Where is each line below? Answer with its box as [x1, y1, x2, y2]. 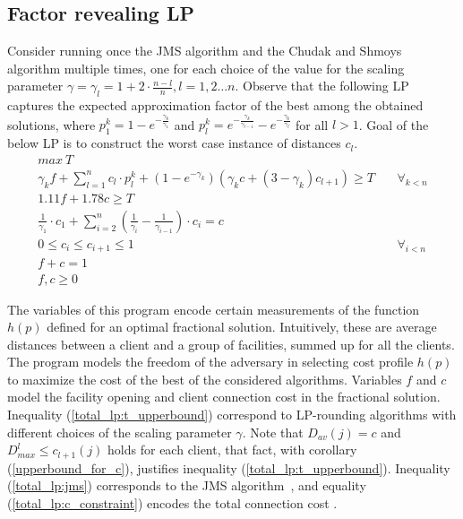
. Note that [242, 422, 304, 441]
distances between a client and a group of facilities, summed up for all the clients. [7, 334, 455, 353]
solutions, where [7, 115, 96, 134]
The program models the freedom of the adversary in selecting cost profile [7, 352, 414, 371]
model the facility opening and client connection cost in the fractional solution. [7, 387, 441, 406]
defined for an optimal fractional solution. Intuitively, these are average [47, 317, 437, 336]
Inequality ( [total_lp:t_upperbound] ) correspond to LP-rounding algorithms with [7, 405, 457, 424]
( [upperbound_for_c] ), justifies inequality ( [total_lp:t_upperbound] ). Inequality [7, 458, 450, 477]
